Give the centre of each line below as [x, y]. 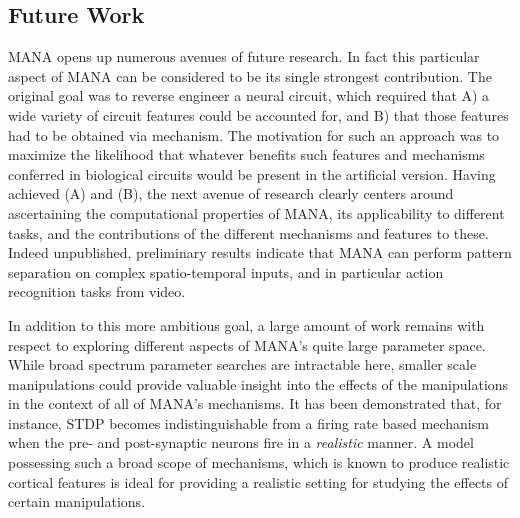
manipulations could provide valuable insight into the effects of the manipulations [258, 383]
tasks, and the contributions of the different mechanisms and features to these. [248, 232]
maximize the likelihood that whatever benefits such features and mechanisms [246, 154]
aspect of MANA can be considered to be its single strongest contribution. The [250, 75]
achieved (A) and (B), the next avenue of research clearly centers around [231, 193]
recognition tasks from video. [97, 291]
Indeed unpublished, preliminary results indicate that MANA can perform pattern [260, 252]
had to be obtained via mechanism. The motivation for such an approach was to [254, 134]
